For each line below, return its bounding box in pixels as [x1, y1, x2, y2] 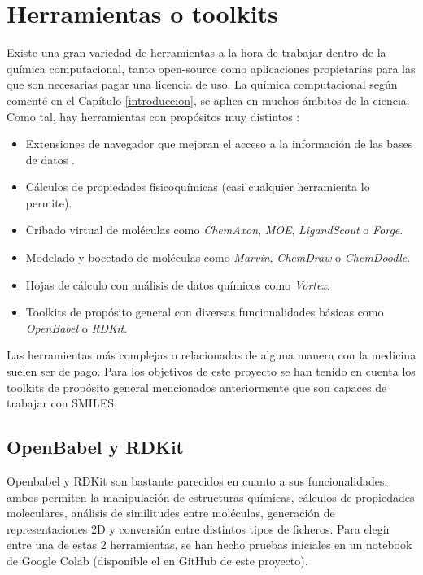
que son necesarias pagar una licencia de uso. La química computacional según [7, 76, 398, 93]
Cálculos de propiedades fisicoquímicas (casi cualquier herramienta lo [25, 178, 370, 195]
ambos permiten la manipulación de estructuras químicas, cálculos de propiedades [7, 488, 415, 505]
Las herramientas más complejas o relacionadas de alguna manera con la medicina [7, 346, 416, 364]
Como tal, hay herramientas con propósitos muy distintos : [7, 107, 300, 124]
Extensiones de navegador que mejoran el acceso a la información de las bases [25, 135, 413, 152]
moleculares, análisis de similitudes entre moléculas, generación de [7, 504, 335, 521]
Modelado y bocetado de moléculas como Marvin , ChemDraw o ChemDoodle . [25, 249, 411, 266]
